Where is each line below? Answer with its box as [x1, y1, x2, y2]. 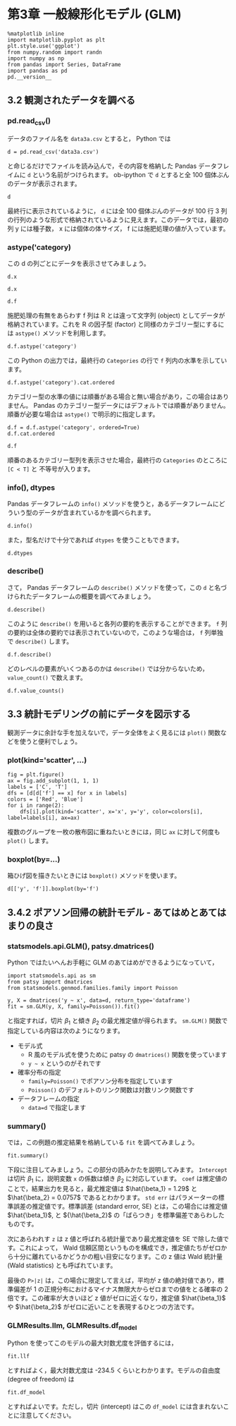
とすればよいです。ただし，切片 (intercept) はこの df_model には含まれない [7, 1402, 223, 1411]
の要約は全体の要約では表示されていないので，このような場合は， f [7, 628, 204, 636]
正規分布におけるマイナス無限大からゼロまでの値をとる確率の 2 [44, 1285, 229, 1293]
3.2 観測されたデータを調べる [7, 95, 136, 107]
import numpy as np [7, 54, 65, 62]
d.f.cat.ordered [7, 430, 55, 437]
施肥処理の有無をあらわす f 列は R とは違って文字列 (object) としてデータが [7, 311, 225, 320]
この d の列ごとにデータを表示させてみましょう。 [7, 259, 150, 268]
